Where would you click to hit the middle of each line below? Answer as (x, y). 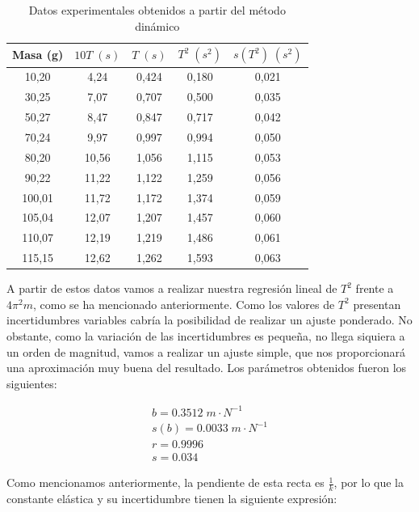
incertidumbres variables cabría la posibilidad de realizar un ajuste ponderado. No (209, 320)
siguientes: (32, 383)
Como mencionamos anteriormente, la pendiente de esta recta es (166, 482)
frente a (375, 288)
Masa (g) (38, 55)
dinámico (157, 25)
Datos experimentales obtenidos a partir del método (157, 10)
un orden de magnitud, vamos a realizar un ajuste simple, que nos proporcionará (206, 351)
